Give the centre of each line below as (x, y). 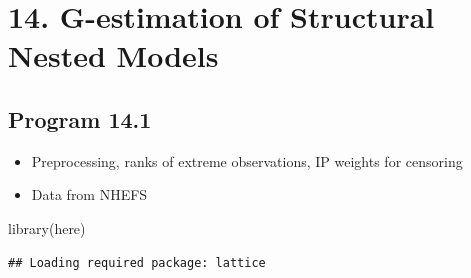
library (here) (47, 227)
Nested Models (113, 55)
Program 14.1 (80, 118)
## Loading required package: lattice (137, 262)
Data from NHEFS (89, 194)
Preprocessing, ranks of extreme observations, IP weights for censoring (247, 160)
